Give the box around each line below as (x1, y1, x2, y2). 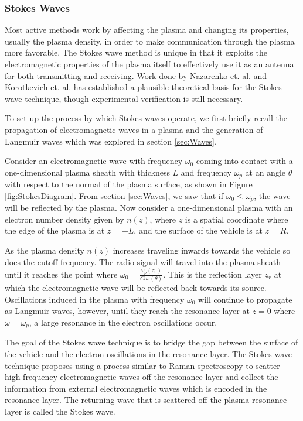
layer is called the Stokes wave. (5, 405, 115, 417)
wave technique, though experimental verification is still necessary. (5, 92, 243, 104)
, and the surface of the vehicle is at (134, 224, 263, 237)
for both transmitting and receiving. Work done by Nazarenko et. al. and (5, 69, 267, 81)
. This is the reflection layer (163, 268, 262, 280)
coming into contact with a (196, 155, 293, 167)
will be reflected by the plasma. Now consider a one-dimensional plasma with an (5, 201, 293, 214)
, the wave (254, 189, 291, 201)
